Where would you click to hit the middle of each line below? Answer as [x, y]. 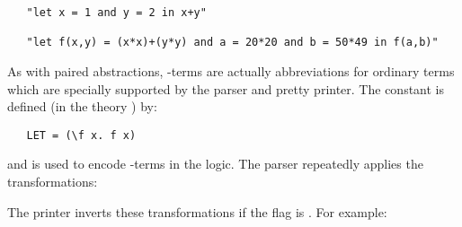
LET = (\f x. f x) [81, 135]
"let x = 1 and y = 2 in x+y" [116, 13]
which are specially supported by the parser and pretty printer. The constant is [226, 88]
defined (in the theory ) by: [82, 106]
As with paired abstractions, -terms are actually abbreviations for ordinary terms [231, 70]
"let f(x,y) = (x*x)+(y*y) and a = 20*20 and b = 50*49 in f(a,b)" [232, 43]
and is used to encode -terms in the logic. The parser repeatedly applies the [215, 164]
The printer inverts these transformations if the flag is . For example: [197, 211]
